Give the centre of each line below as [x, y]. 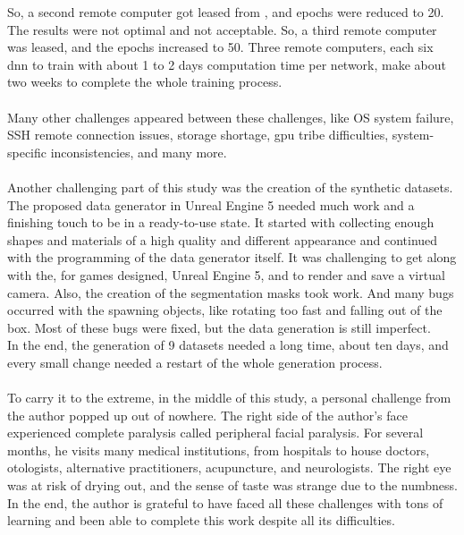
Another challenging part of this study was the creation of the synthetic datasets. [230, 187]
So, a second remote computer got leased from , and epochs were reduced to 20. [226, 12]
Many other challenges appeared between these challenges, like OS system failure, [231, 117]
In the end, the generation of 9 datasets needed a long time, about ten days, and [228, 345]
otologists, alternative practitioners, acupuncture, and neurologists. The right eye [229, 467]
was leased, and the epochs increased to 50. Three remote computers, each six [220, 47]
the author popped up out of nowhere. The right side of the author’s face [207, 415]
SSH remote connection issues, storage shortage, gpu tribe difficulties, [198, 135]
